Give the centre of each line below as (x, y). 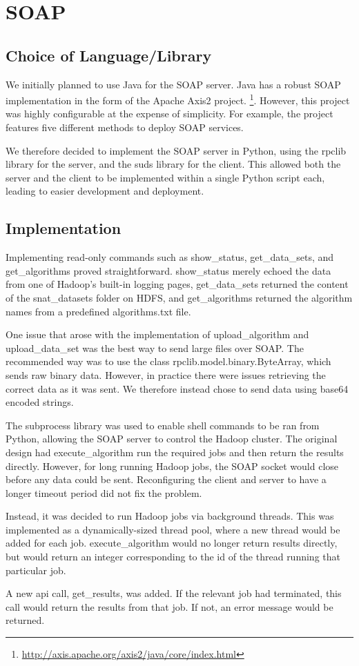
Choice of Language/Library (109, 55)
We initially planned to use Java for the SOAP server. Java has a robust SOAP (173, 84)
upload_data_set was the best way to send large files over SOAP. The (155, 347)
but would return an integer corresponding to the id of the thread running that (173, 557)
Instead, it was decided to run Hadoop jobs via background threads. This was (170, 516)
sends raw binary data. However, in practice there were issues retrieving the (166, 374)
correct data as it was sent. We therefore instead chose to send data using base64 (177, 388)
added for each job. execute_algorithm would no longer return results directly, (172, 543)
